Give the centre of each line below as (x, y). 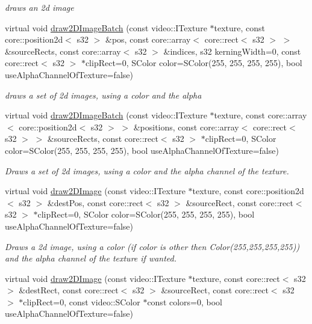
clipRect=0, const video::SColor (82, 301)
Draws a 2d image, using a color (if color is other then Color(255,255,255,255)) (152, 246)
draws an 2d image (39, 7)
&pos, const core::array (148, 39)
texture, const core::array (261, 115)
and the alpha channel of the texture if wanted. (91, 258)
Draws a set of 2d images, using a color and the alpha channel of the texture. (147, 170)
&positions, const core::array (186, 127)
